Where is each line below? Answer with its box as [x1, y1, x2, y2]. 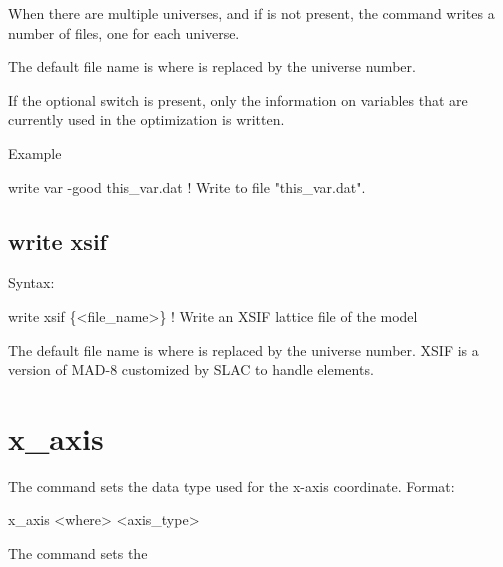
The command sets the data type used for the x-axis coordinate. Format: [8, 475, 455, 496]
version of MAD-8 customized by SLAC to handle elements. [8, 359, 374, 380]
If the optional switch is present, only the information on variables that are [8, 89, 468, 110]
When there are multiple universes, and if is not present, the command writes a [8, 3, 495, 23]
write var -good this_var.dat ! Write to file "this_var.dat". [8, 176, 366, 197]
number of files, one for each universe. [8, 22, 240, 43]
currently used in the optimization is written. [8, 109, 285, 130]
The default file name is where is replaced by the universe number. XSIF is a [8, 339, 479, 360]
